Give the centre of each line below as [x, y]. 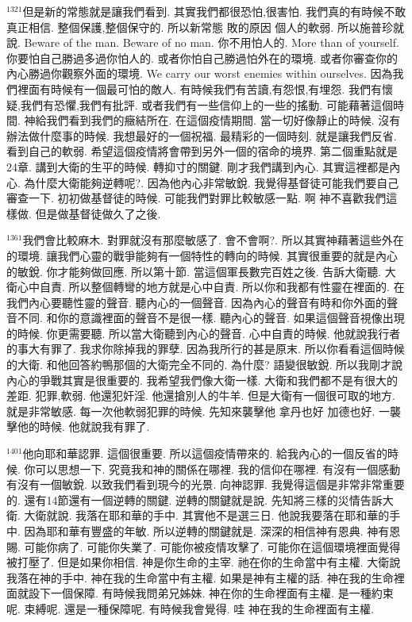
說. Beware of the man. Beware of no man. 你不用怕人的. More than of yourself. [203, 42]
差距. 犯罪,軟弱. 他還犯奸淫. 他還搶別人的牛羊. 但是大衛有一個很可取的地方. [201, 395]
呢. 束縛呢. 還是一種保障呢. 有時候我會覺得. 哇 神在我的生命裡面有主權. [190, 608]
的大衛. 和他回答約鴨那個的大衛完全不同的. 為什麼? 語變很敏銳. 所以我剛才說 [204, 365]
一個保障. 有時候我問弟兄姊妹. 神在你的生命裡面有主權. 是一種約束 [222, 593]
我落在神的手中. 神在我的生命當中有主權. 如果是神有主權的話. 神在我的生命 [200, 577]
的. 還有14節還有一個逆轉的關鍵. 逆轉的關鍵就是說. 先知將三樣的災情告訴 [194, 499]
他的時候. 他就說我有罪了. [83, 426]
